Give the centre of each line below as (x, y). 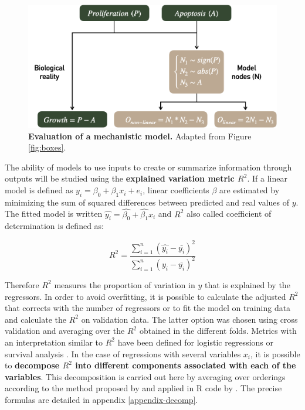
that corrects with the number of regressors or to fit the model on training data (148, 308)
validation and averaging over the (65, 331)
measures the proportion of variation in (125, 284)
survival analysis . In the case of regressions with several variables (123, 353)
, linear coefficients (176, 190)
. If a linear (267, 178)
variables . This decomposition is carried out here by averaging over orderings (145, 376)
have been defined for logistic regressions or (195, 342)
